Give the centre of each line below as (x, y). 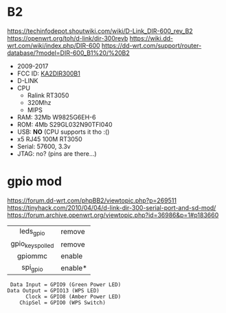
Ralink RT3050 (48, 95)
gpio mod (35, 182)
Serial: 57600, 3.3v (44, 146)
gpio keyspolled (32, 244)
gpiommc (32, 256)
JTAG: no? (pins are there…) (57, 153)
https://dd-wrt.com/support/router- (152, 45)
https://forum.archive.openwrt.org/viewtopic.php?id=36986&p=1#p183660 (113, 215)
